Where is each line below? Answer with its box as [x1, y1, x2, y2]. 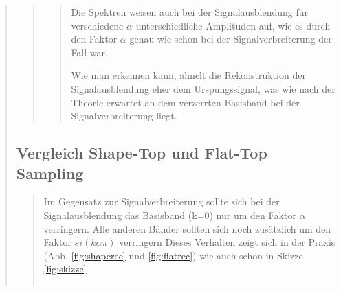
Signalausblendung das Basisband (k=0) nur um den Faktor [43, 207, 296, 222]
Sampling [16, 162, 84, 183]
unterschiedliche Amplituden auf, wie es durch [135, 18, 331, 32]
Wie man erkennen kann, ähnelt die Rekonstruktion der [71, 68, 306, 82]
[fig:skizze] [43, 261, 87, 276]
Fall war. [71, 45, 108, 59]
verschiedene [71, 18, 124, 32]
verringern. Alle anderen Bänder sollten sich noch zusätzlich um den [43, 221, 331, 235]
